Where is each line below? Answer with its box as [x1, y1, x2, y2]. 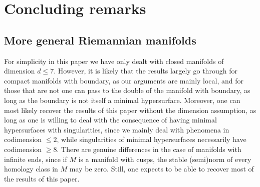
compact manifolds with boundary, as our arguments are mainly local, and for [4, 75, 244, 85]
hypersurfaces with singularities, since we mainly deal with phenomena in [4, 124, 229, 134]
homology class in [4, 163, 58, 174]
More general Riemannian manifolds [4, 32, 196, 47]
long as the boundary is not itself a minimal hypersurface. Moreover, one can [4, 94, 240, 105]
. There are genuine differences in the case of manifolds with [57, 143, 241, 154]
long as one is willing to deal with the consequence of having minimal [4, 114, 217, 125]
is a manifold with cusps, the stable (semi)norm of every [78, 153, 251, 164]
